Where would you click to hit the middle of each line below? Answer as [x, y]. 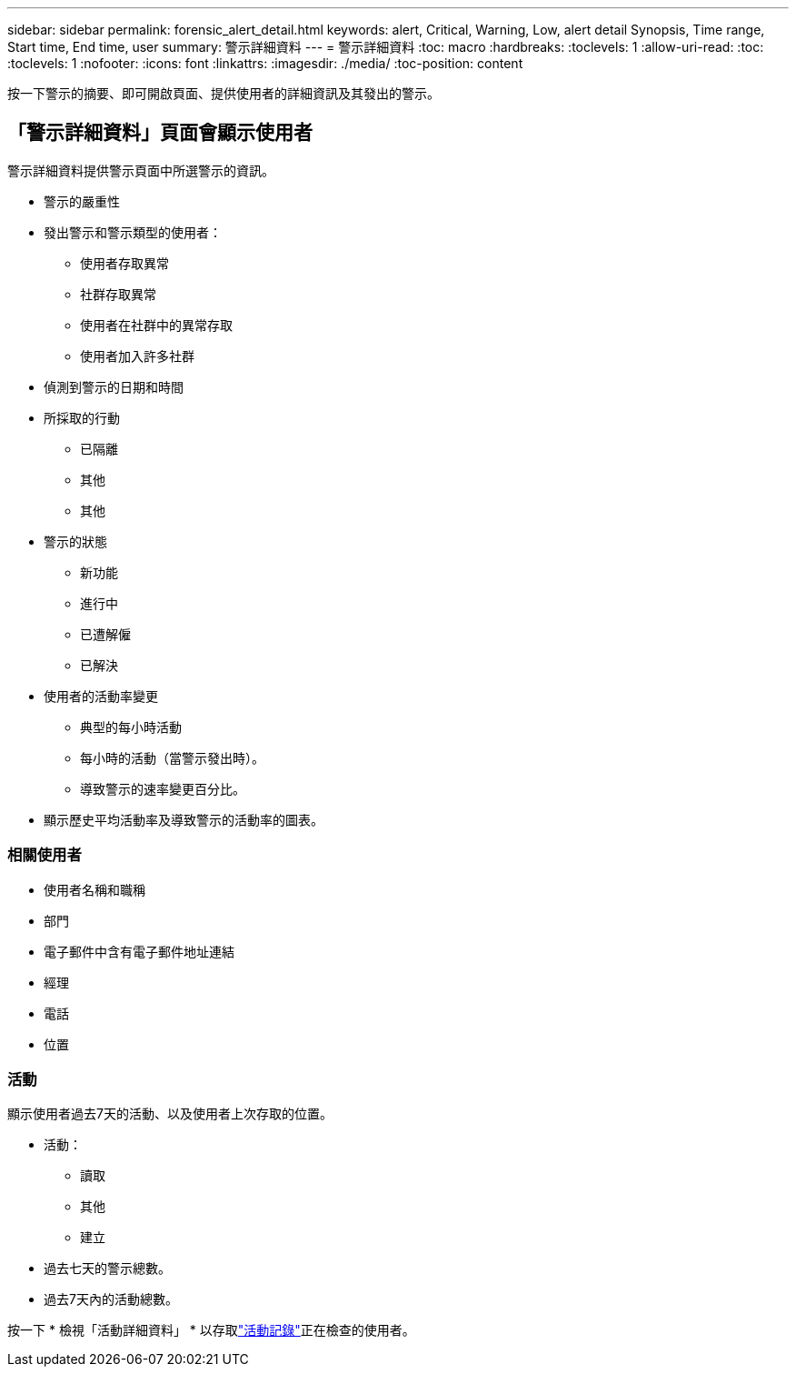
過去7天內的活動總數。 [111, 1299]
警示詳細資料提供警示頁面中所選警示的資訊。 [141, 170]
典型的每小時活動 [131, 727]
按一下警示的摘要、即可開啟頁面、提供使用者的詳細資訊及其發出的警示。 [224, 93]
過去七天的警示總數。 [107, 1269]
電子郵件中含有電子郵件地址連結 [139, 951]
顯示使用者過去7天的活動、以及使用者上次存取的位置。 [170, 1114]
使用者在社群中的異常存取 [156, 325]
